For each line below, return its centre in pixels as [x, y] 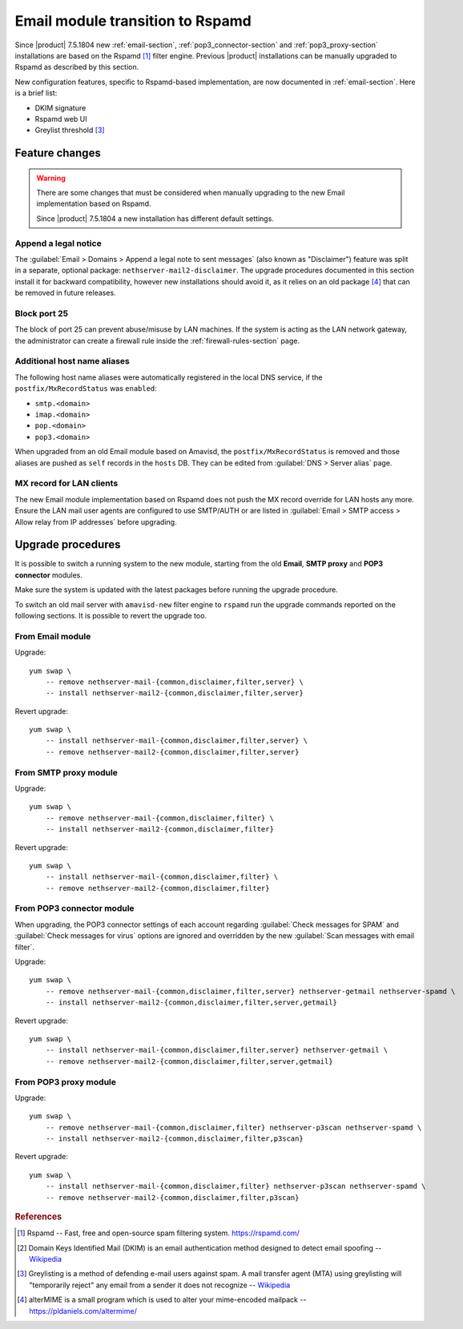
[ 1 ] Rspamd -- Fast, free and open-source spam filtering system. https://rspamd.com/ [159, 1233]
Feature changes [58, 153]
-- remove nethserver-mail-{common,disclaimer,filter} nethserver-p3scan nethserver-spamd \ [234, 1127]
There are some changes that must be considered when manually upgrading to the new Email [191, 193]
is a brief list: [36, 93]
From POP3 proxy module [65, 1081]
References [38, 1217]
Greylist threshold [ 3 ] [70, 130]
